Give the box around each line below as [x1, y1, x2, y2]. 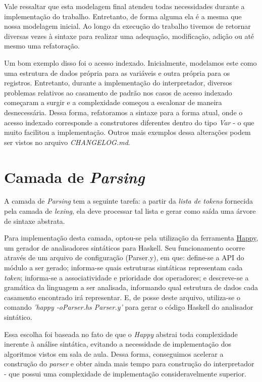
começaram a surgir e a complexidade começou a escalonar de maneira [4, 97, 222, 108]
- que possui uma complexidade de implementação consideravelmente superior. [4, 368, 246, 378]
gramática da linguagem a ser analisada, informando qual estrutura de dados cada [4, 282, 258, 293]
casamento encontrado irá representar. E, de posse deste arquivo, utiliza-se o [4, 292, 240, 302]
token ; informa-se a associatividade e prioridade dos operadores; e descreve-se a [4, 272, 249, 282]
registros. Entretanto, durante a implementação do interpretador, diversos [4, 77, 232, 88]
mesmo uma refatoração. [4, 40, 80, 51]
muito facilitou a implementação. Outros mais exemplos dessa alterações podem [4, 127, 251, 137]
